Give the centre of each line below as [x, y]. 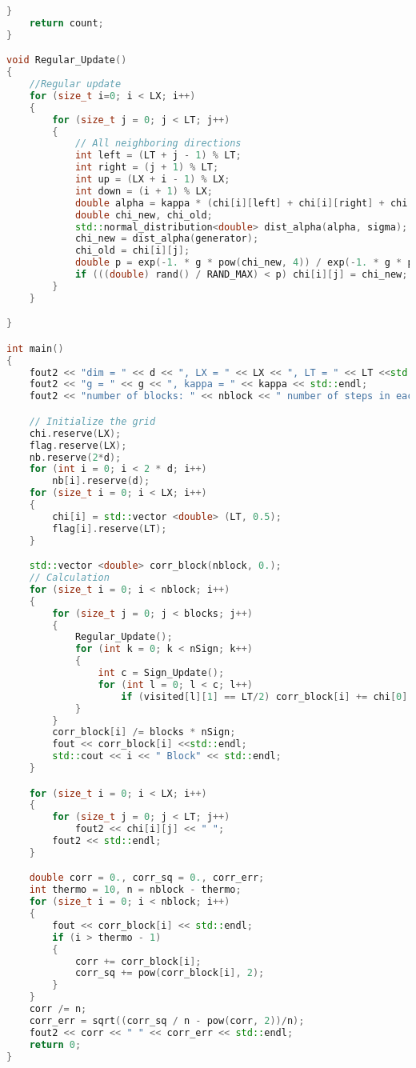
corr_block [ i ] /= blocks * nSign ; [144, 732]
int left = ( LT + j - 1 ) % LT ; [158, 156]
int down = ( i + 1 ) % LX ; [144, 191]
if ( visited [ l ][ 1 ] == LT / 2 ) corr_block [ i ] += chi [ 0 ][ [267, 696]
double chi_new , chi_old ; [144, 215]
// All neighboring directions [158, 144]
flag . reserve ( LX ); [78, 445]
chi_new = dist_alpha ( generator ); [167, 239]
